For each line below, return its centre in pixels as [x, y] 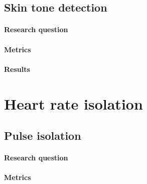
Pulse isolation [43, 135]
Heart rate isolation [73, 103]
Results [17, 69]
